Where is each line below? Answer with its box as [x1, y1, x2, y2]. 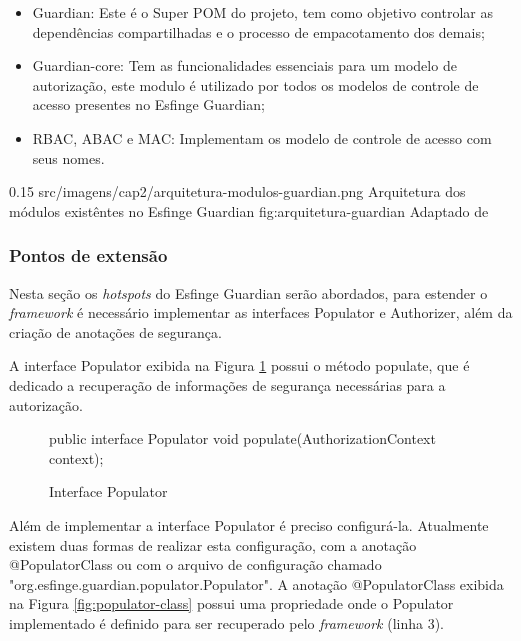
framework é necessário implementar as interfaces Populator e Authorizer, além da [9, 302, 513, 323]
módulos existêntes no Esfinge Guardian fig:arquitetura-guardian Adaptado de [9, 200, 489, 221]
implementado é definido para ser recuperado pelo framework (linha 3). [9, 612, 444, 633]
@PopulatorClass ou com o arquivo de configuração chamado [9, 554, 382, 575]
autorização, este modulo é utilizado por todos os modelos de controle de [32, 74, 479, 95]
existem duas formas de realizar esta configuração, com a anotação [9, 534, 417, 555]
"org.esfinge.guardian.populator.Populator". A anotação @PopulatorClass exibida [9, 573, 504, 594]
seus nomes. [32, 147, 105, 168]
